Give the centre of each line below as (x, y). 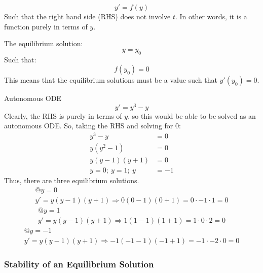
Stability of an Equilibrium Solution (79, 264)
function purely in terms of (46, 26)
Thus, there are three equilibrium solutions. (72, 180)
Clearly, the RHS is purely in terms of (63, 115)
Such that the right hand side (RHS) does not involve (87, 16)
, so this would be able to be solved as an (192, 115)
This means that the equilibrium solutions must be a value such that (111, 80)
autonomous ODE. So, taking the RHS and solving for (89, 126)
